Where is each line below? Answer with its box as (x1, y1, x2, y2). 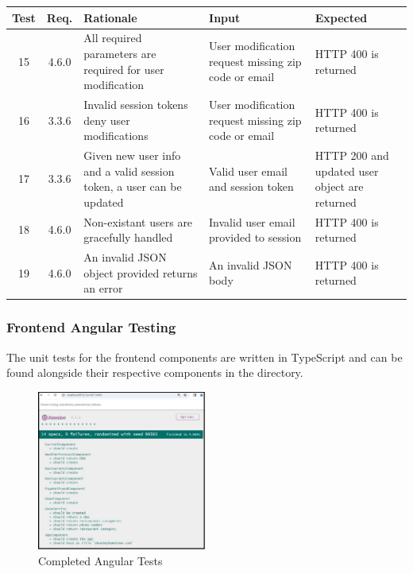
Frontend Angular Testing (6, 317, 176, 337)
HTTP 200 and (315, 147, 389, 163)
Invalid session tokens (83, 95, 188, 112)
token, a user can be (83, 178, 182, 195)
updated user (315, 162, 379, 179)
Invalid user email (209, 213, 295, 230)
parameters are (83, 45, 156, 61)
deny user (83, 111, 130, 128)
